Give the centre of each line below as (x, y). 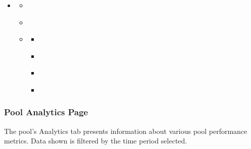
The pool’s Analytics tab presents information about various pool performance (126, 131)
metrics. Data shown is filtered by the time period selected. (96, 141)
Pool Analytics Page (46, 112)
